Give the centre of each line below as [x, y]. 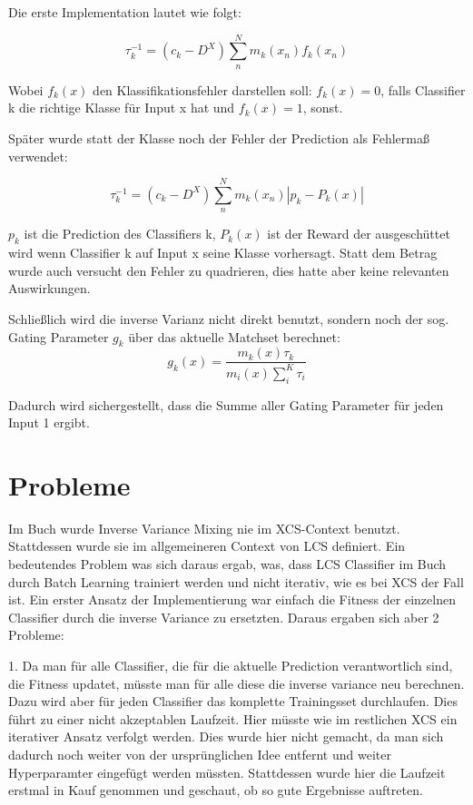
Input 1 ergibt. [49, 422]
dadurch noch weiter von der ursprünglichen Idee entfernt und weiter [200, 754]
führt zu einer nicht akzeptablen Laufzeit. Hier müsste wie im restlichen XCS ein [233, 718]
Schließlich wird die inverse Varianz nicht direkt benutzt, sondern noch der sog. [229, 318]
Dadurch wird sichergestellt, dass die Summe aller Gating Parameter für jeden [226, 404]
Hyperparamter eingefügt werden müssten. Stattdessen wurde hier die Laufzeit [227, 772]
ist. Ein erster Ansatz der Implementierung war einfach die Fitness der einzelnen [232, 599]
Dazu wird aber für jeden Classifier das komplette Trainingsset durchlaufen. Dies [233, 701]
